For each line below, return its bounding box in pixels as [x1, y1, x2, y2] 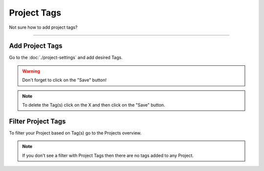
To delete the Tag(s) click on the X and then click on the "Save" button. [22, 102, 166, 108]
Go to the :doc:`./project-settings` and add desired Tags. [9, 55, 123, 60]
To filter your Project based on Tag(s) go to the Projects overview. [9, 130, 142, 136]
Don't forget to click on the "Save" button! [22, 77, 107, 83]
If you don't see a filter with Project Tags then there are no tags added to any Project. [22, 152, 194, 158]
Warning [22, 68, 40, 74]
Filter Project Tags [9, 117, 66, 125]
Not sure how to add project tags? [9, 24, 78, 30]
